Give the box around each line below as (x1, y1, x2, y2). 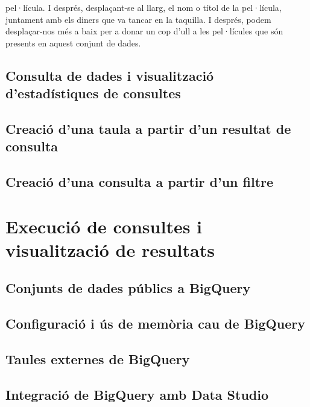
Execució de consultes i (5, 213, 203, 238)
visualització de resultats (5, 237, 215, 262)
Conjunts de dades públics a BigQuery (5, 279, 251, 297)
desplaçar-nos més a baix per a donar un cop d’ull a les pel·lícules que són (5, 25, 283, 37)
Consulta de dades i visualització (5, 66, 214, 84)
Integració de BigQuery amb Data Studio (5, 385, 269, 403)
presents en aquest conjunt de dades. (5, 36, 141, 49)
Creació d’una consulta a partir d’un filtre (5, 172, 274, 191)
